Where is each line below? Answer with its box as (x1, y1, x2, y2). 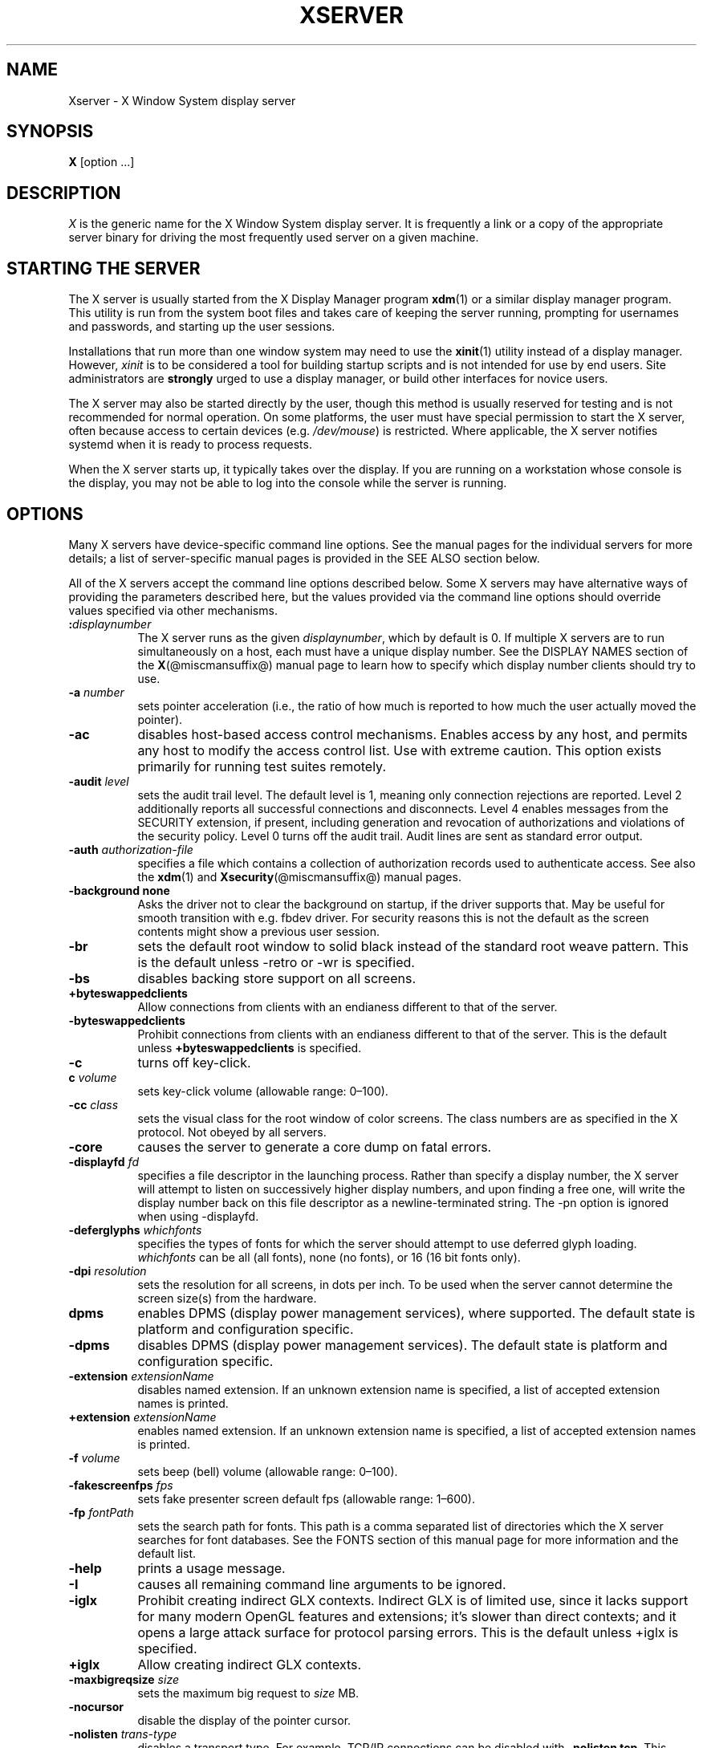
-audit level (68, 774, 129, 788)
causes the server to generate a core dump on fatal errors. (137, 1138, 492, 1155)
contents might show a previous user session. (137, 924, 380, 938)
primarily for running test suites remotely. (137, 758, 386, 774)
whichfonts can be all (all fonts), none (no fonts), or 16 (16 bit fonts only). (137, 1250, 521, 1264)
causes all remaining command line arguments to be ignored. (137, 1575, 506, 1592)
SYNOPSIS (6, 121, 94, 142)
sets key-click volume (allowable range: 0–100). (137, 1083, 388, 1098)
